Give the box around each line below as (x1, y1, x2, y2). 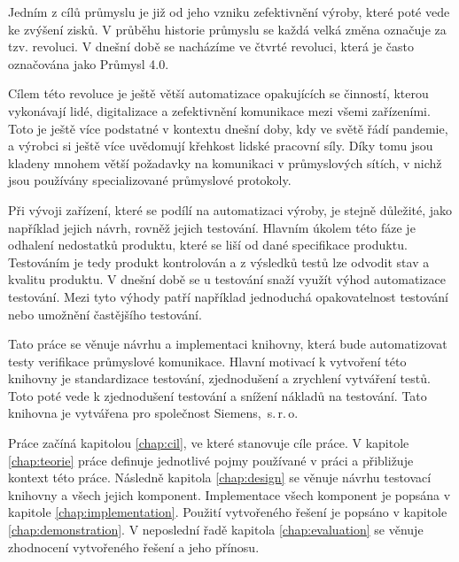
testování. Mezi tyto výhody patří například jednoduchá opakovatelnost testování (8, 287, 448, 305)
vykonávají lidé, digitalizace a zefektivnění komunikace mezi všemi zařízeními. (8, 101, 431, 119)
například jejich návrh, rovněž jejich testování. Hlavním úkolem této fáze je (8, 218, 416, 236)
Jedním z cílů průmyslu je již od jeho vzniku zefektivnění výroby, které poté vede (8, 3, 450, 20)
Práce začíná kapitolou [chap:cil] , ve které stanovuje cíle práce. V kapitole (8, 434, 409, 452)
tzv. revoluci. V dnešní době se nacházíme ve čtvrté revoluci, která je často (8, 37, 415, 56)
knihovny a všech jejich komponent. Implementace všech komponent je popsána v (8, 485, 451, 504)
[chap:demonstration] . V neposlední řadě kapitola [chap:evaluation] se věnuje (8, 520, 424, 539)
